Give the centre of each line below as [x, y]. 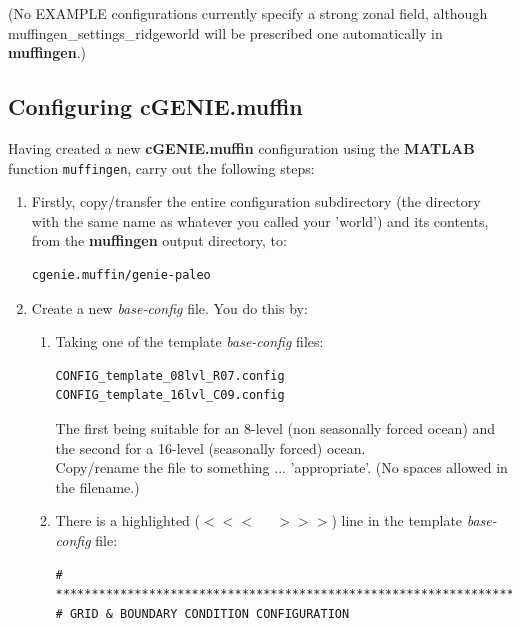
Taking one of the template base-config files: [189, 341]
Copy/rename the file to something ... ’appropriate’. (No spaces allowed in [281, 467]
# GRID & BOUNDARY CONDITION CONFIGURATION [202, 613]
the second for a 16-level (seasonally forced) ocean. [210, 447]
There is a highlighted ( [127, 520]
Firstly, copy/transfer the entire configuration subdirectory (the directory [256, 201]
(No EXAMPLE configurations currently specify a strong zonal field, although [248, 13]
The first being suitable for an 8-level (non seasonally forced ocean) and [275, 427]
